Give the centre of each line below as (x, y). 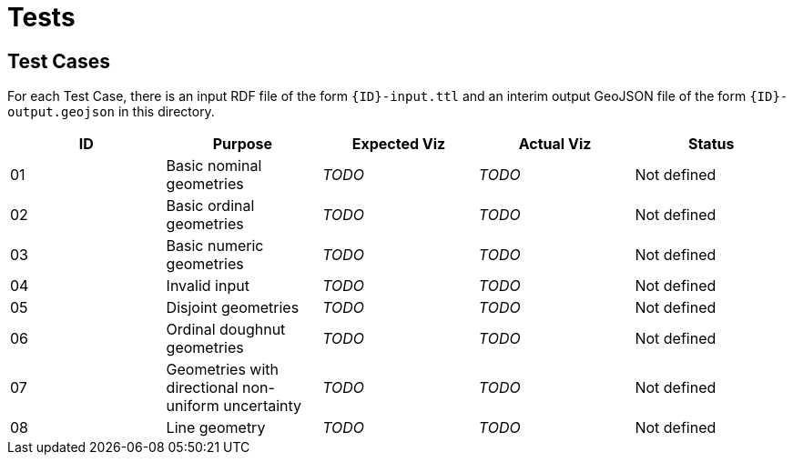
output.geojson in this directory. (111, 112)
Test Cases (59, 61)
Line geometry (216, 428)
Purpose (243, 144)
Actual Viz (555, 144)
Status (711, 144)
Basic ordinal (210, 206)
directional (202, 388)
